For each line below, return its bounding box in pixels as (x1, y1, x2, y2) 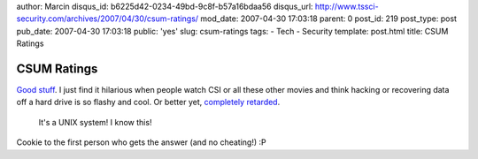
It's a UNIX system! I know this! (38, 117, 152, 127)
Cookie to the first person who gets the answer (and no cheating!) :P (16, 137, 266, 148)
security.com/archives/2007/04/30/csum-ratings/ (16, 13, 199, 24)
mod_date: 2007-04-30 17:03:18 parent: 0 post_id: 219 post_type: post (200, 13, 458, 24)
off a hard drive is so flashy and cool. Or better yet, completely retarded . (16, 97, 281, 108)
